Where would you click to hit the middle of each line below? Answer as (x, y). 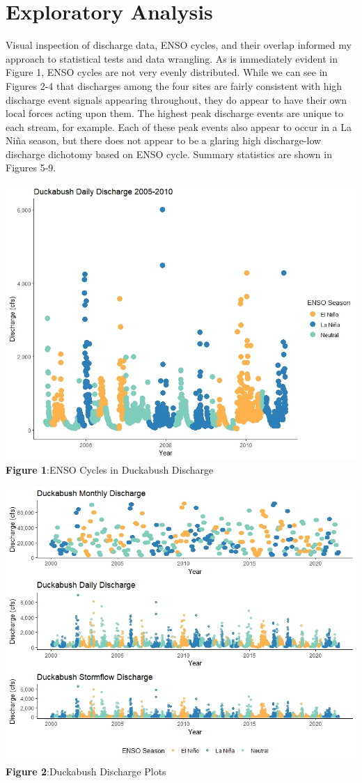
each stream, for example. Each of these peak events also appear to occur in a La (179, 126)
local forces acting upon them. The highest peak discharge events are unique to (174, 113)
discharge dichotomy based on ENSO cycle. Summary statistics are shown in (169, 154)
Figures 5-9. (31, 168)
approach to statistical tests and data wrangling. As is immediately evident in (172, 58)
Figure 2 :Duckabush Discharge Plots (86, 772)
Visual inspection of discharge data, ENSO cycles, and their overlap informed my (179, 45)
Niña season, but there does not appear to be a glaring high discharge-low (164, 140)
